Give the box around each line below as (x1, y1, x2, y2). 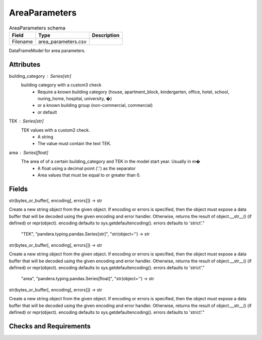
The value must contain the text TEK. (37, 141, 112, 147)
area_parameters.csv (38, 38, 87, 45)
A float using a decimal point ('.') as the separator (37, 165, 136, 171)
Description (92, 32, 120, 38)
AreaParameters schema (9, 24, 65, 31)
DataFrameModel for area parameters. (9, 48, 86, 53)
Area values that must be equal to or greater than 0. (37, 172, 141, 178)
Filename (12, 38, 33, 45)
